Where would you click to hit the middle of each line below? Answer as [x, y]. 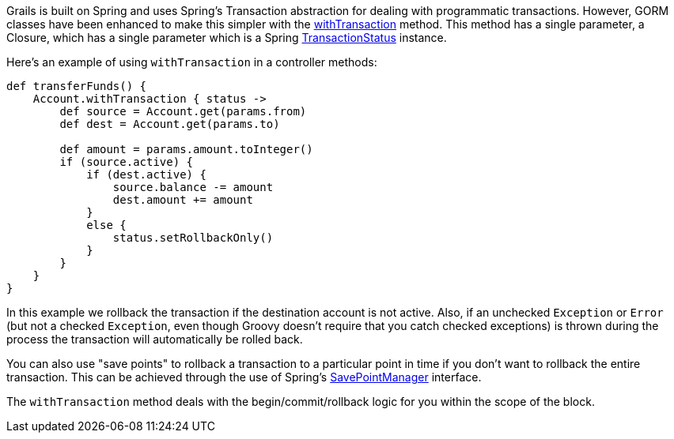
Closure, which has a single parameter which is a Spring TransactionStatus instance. [227, 38]
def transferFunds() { [77, 86]
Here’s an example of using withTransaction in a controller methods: [192, 62]
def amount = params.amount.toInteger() [186, 149]
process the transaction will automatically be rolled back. [155, 339]
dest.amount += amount [183, 200]
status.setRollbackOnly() [193, 238]
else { [106, 225]
